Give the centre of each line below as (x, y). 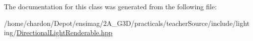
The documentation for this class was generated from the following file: (110, 6)
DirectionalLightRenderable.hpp (64, 32)
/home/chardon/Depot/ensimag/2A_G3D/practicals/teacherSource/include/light (127, 23)
